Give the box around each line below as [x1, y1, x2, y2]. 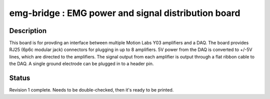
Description [9, 26, 47, 35]
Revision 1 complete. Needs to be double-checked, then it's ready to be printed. [9, 87, 174, 93]
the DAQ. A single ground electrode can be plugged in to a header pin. [9, 60, 154, 67]
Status [9, 74, 30, 82]
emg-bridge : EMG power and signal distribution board [9, 7, 240, 18]
